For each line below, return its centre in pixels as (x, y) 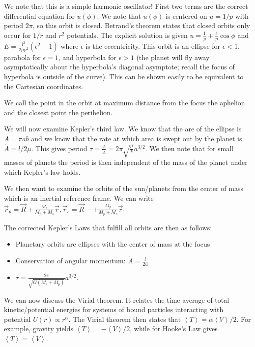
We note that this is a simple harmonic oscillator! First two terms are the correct (126, 6)
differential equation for (39, 16)
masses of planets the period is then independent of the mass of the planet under (126, 162)
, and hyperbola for (87, 57)
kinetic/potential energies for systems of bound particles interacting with (114, 309)
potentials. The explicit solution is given (127, 35)
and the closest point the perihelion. (58, 112)
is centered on (186, 16)
